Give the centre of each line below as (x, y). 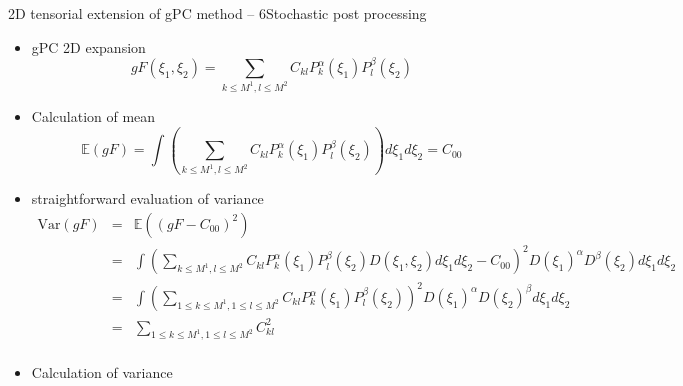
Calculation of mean (93, 115)
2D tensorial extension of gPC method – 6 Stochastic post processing (217, 13)
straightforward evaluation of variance (147, 198)
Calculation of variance (102, 372)
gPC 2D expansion (88, 46)
